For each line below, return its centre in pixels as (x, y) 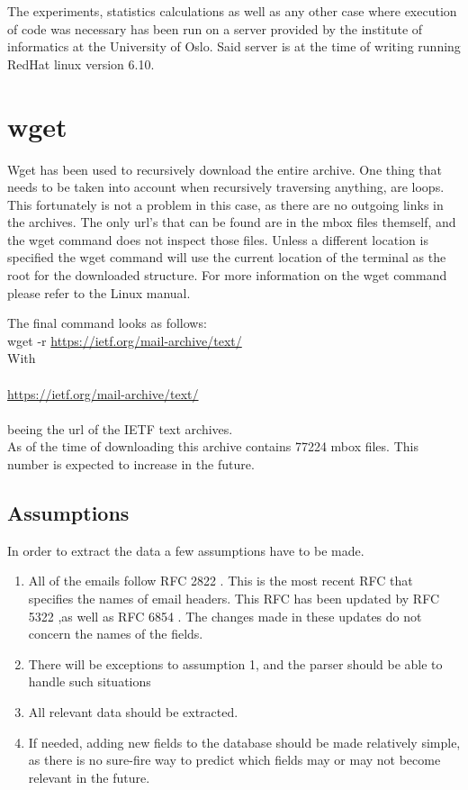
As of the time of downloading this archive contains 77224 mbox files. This (213, 446)
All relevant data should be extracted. (133, 711)
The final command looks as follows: (107, 323)
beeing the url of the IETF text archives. (120, 428)
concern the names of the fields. (116, 634)
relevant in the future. (89, 777)
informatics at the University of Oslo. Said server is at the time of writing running (234, 46)
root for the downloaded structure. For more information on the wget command (227, 275)
